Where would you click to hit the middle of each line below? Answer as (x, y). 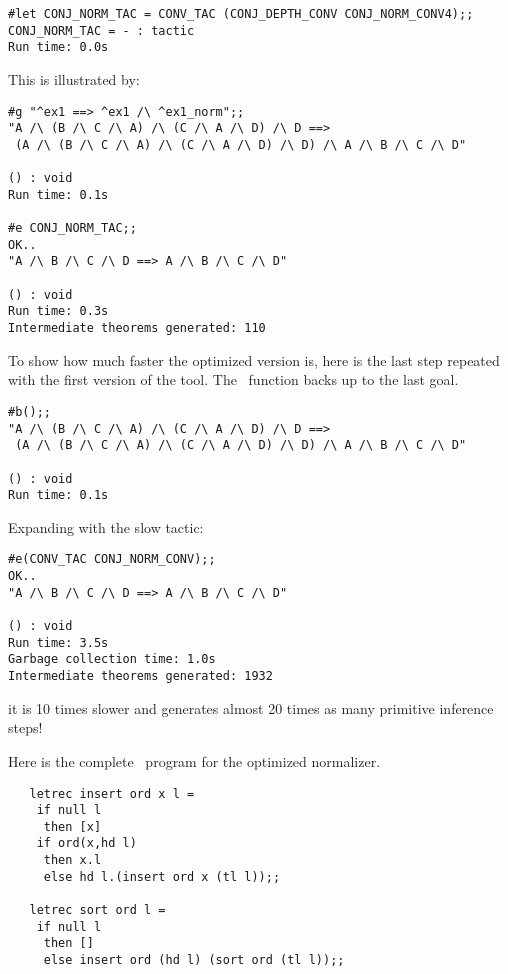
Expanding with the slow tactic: (106, 526)
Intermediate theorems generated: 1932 (140, 676)
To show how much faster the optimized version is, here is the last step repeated (254, 359)
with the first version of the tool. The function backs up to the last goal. (233, 379)
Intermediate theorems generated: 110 (137, 328)
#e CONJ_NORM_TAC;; (72, 228)
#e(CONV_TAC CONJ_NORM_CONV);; (112, 559)
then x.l (72, 860)
